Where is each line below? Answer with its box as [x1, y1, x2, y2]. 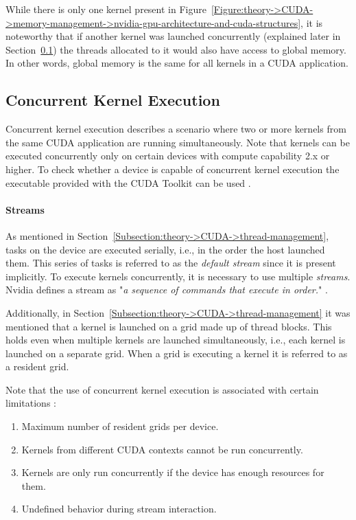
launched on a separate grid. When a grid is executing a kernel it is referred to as [5, 346, 348, 360]
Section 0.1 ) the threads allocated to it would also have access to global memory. [5, 42, 346, 56]
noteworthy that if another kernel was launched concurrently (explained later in [5, 29, 341, 43]
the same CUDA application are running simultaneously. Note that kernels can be [5, 135, 350, 149]
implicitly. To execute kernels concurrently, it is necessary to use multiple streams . [5, 269, 351, 283]
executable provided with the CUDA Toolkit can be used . [5, 175, 251, 190]
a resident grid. [5, 359, 69, 374]
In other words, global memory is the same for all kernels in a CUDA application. [5, 56, 349, 70]
